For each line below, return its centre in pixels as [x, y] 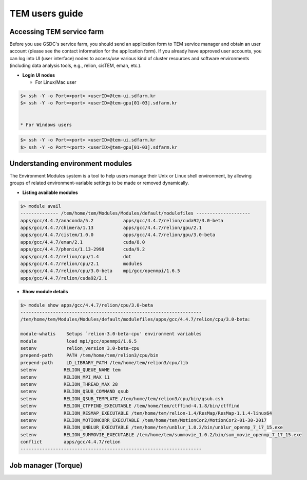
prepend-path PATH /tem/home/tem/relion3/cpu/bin [89, 355]
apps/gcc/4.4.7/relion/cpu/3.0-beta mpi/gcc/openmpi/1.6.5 [100, 271]
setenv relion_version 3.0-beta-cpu [80, 348]
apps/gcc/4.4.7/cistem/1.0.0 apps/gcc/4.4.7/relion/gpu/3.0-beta [118, 235]
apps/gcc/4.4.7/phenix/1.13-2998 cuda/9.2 [83, 249]
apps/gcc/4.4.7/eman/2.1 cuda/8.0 [83, 242]
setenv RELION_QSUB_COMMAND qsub [74, 392]
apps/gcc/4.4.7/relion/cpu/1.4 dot [76, 256]
